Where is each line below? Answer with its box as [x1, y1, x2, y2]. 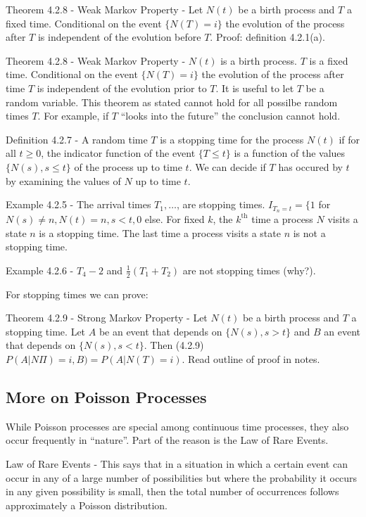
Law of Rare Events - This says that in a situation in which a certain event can [6, 456, 348, 471]
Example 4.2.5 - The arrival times [6, 197, 151, 212]
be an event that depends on [99, 324, 222, 338]
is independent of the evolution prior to [37, 80, 207, 95]
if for [339, 132, 360, 146]
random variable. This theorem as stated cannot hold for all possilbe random [6, 94, 338, 109]
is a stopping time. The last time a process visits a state [39, 225, 281, 240]
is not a [293, 225, 326, 240]
